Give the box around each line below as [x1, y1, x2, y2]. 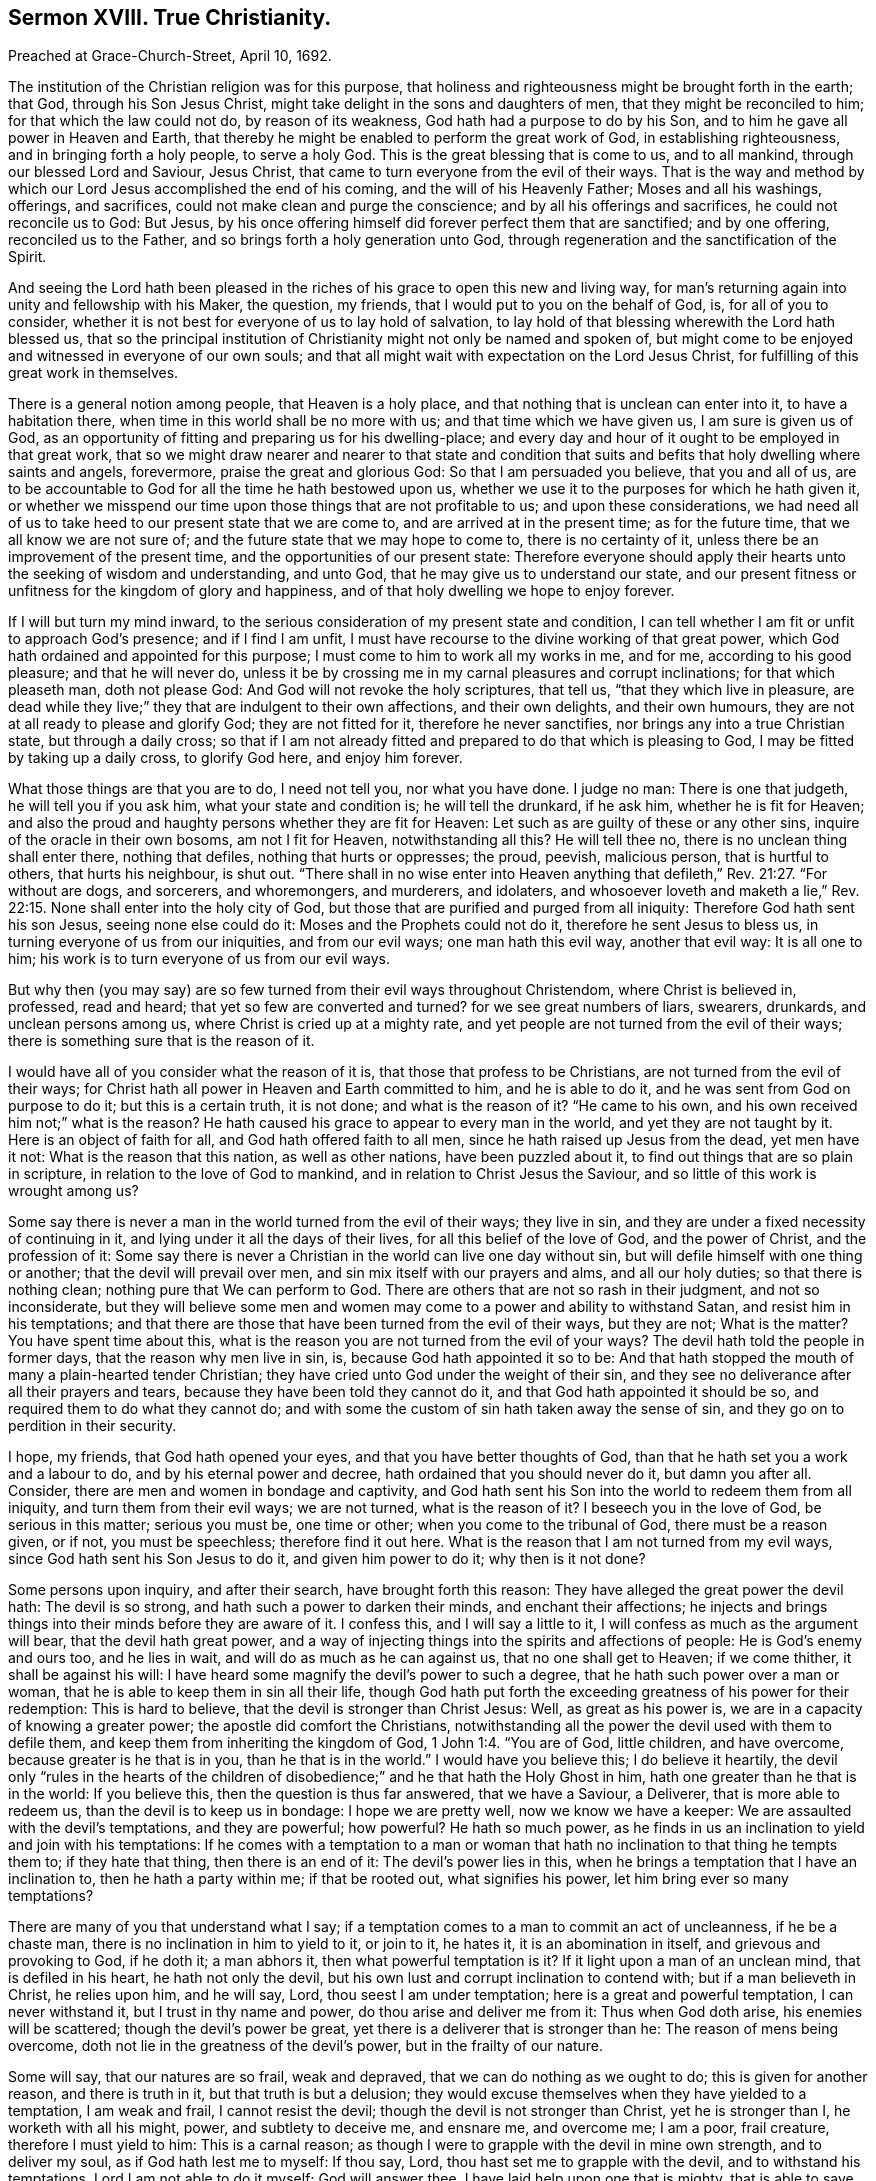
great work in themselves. [8, 364, 179, 382]
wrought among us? [8, 1182, 139, 1200]
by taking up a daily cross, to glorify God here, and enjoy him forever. [8, 749, 463, 767]
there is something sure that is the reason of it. [8, 1032, 315, 1050]
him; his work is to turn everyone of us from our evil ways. [8, 950, 391, 968]
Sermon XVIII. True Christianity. [8, 5, 332, 30]
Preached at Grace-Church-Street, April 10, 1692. [8, 47, 332, 65]
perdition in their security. [8, 1417, 177, 1435]
